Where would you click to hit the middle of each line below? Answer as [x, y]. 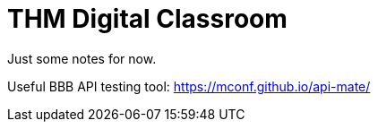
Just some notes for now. [82, 58]
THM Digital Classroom [147, 19]
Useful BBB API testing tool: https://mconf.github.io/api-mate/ [189, 86]
